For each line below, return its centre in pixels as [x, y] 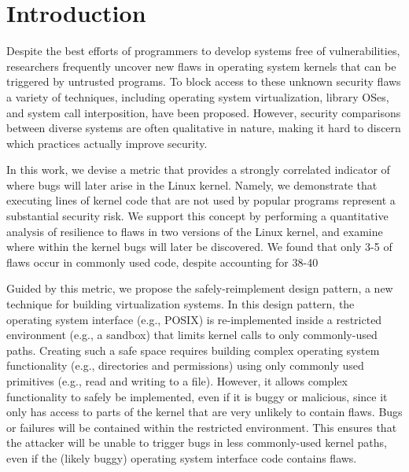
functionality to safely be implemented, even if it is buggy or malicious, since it [197, 396]
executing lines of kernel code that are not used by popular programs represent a [201, 200]
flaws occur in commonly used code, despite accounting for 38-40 [162, 262]
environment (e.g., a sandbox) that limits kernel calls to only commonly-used [192, 335]
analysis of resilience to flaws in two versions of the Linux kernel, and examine [195, 231]
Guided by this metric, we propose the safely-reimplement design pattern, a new [200, 288]
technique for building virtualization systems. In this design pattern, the [181, 304]
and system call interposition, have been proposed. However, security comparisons [204, 112]
